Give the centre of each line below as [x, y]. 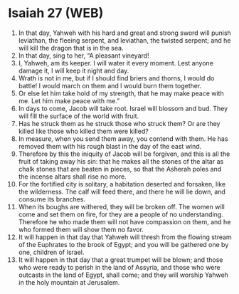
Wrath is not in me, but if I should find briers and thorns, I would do [116, 78]
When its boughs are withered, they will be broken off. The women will [121, 206]
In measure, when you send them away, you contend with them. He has [123, 138]
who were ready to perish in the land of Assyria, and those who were [119, 267]
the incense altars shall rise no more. [72, 177]
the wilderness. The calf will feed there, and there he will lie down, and [122, 191]
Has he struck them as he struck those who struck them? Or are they [119, 123]
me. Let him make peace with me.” [69, 100]
